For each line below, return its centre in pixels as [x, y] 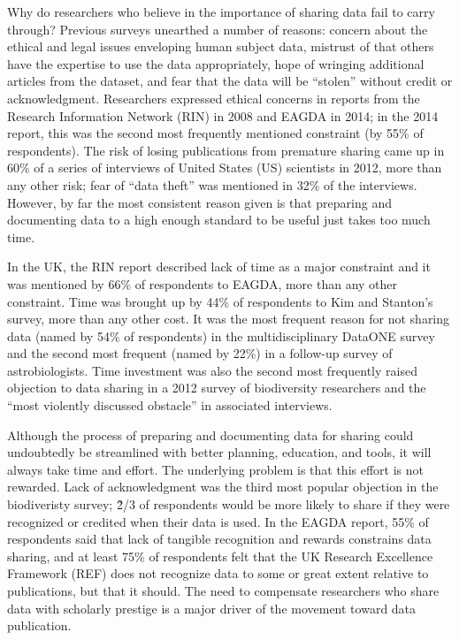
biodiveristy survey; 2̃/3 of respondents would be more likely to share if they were [229, 504]
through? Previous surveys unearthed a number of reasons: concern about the [218, 29]
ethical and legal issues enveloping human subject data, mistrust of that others [221, 46]
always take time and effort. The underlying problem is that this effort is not [216, 469]
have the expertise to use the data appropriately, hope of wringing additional [216, 63]
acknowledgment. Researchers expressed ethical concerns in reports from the [214, 98]
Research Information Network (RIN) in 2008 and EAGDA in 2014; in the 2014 [223, 115]
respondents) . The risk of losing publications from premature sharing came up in [226, 150]
